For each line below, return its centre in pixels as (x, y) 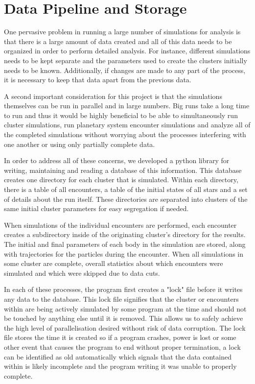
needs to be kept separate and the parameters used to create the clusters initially (126, 60)
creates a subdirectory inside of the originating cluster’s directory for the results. (125, 234)
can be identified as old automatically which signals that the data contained (118, 356)
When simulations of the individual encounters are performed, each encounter (120, 225)
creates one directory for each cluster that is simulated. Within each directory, (121, 180)
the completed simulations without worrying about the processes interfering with (125, 134)
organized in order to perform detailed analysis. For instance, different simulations (127, 51)
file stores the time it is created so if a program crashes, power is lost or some (120, 337)
